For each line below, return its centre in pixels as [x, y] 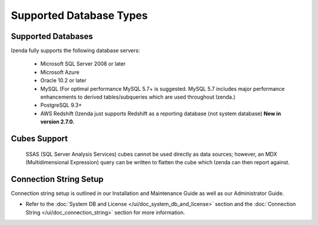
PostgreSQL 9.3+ [61, 105]
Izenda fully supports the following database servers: [75, 51]
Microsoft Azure [60, 72]
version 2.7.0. [57, 122]
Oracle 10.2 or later [63, 80]
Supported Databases [52, 36]
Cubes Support [39, 138]
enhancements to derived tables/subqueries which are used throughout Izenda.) [138, 97]
